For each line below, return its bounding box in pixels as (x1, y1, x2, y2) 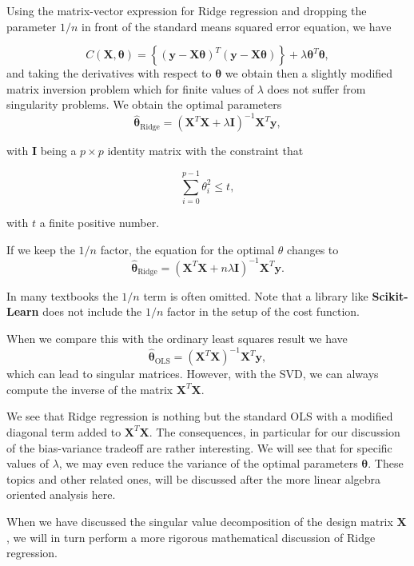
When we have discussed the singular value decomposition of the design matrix (6, 512, 393, 529)
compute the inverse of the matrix (6, 381, 173, 397)
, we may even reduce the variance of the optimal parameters (58, 455, 358, 472)
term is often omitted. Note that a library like (143, 287, 368, 304)
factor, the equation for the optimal (100, 241, 275, 257)
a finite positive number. (39, 214, 160, 231)
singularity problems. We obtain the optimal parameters (6, 96, 282, 113)
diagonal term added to (6, 423, 121, 440)
